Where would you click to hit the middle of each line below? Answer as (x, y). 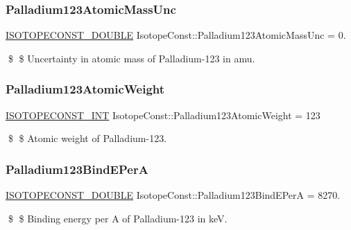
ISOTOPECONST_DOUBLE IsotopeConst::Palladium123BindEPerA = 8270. (173, 195)
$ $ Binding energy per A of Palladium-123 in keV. (118, 218)
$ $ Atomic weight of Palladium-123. (87, 138)
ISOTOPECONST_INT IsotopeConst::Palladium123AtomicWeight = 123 (163, 115)
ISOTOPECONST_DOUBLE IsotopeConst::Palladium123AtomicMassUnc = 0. (176, 35)
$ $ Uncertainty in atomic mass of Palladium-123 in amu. (131, 58)
